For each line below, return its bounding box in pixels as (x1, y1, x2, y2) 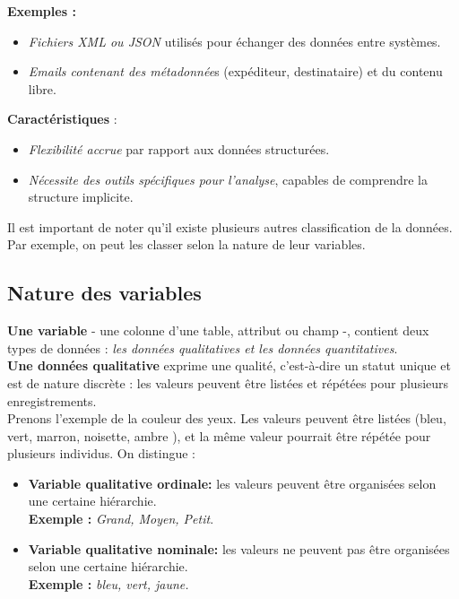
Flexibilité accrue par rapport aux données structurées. (28, 139, 330, 158)
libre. (28, 79, 56, 98)
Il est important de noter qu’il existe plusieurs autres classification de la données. (7, 217, 453, 236)
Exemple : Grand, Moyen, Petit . (28, 509, 214, 528)
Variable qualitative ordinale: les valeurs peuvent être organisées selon (28, 473, 437, 492)
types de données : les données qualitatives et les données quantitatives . (7, 338, 398, 357)
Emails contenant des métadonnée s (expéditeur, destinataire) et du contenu (28, 62, 443, 81)
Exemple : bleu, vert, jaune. (28, 574, 189, 593)
